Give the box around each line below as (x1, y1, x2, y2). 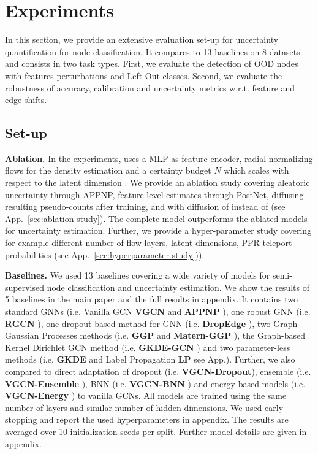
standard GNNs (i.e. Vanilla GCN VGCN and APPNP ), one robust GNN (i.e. (5, 305, 311, 318)
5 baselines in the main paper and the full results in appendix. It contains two (5, 293, 298, 306)
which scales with (224, 164, 289, 177)
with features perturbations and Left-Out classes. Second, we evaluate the (5, 69, 282, 82)
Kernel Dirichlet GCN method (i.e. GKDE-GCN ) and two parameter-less (5, 340, 290, 353)
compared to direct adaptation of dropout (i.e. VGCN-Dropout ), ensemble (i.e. (5, 364, 311, 377)
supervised (5, 280, 44, 293)
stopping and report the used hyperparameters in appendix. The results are (5, 413, 289, 426)
